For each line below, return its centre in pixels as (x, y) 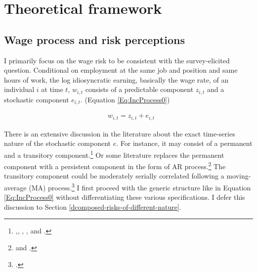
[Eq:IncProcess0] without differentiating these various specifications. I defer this (125, 197)
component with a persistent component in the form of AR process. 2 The (115, 165)
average (15, 187)
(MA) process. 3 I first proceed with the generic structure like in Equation (140, 187)
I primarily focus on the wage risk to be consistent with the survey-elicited (117, 60)
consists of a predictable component (139, 89)
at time (52, 89)
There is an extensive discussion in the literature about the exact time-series (120, 133)
